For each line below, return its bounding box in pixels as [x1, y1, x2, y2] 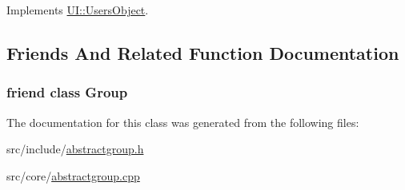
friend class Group [6, 82, 128, 102]
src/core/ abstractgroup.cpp [6, 167, 140, 184]
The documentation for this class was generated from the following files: [6, 113, 359, 130]
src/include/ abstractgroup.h [6, 141, 144, 157]
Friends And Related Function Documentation [6, 40, 399, 65]
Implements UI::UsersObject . [6, 2, 149, 18]
